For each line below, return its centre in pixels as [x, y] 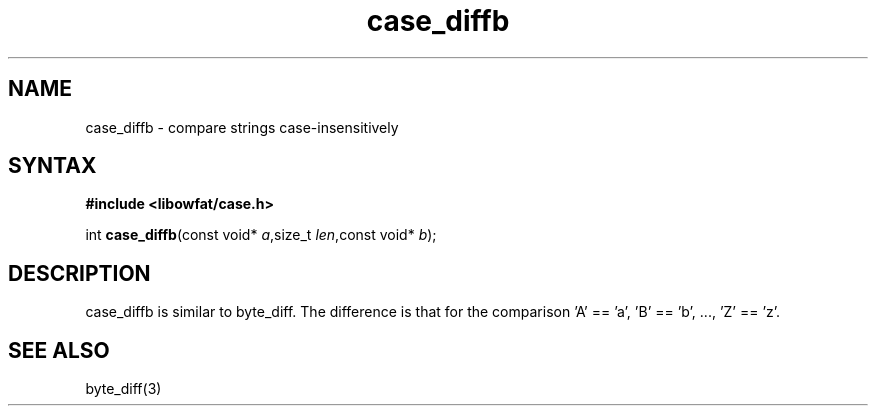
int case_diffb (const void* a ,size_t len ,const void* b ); [261, 235]
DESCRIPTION [79, 273]
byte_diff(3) [123, 389]
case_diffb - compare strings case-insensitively [242, 127]
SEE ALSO [59, 350]
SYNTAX [52, 166]
